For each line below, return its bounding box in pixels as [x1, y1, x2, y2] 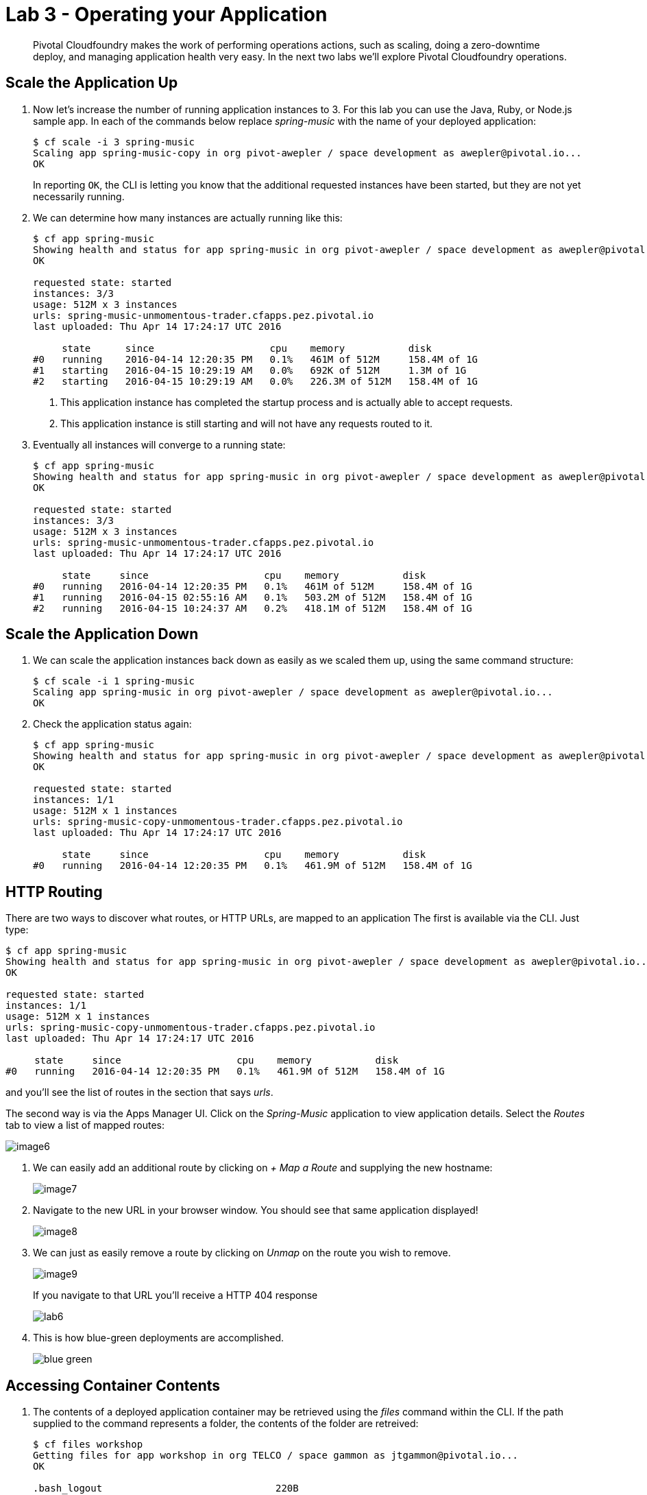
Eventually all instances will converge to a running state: [33, 438, 286, 451]
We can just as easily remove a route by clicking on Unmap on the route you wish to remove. [33, 1247, 451, 1259]
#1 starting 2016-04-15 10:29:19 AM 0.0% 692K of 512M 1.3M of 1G [33, 364, 467, 376]
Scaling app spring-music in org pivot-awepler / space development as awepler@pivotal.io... [33, 686, 553, 698]
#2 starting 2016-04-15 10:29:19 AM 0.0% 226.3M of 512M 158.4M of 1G [33, 375, 478, 387]
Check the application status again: [33, 718, 192, 730]
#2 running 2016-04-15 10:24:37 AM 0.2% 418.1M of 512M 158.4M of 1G [33, 602, 472, 614]
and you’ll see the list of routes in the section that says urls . [5, 1086, 273, 1099]
